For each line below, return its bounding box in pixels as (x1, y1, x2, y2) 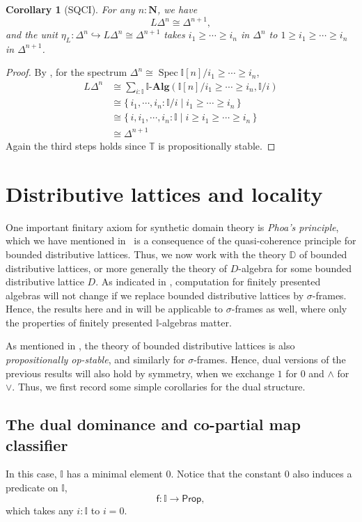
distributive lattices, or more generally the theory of (6, 260, 228, 275)
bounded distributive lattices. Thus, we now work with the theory (6, 246, 286, 261)
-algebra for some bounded (238, 260, 352, 275)
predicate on (6, 480, 58, 495)
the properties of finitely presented (6, 315, 153, 329)
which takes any (6, 503, 74, 517)
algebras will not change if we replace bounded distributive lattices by (6, 287, 304, 302)
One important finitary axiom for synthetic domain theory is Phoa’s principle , (6, 219, 339, 234)
